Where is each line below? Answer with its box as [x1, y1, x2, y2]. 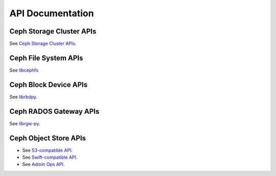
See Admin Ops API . [22, 161, 65, 167]
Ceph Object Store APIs [9, 134, 86, 142]
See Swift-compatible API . [22, 154, 78, 160]
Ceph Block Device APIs [9, 80, 88, 89]
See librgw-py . [9, 120, 40, 127]
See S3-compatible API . [22, 147, 73, 153]
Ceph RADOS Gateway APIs [9, 107, 100, 115]
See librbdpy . [9, 94, 38, 100]
